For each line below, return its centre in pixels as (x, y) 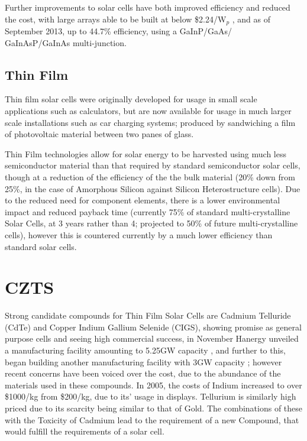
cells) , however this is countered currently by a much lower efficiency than (139, 234)
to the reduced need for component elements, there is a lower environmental (143, 200)
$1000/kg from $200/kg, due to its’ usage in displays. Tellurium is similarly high (151, 396)
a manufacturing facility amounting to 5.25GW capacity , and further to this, (145, 350)
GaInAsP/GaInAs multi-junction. (66, 42)
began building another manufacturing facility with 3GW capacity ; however (143, 361)
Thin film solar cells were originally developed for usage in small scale (131, 99)
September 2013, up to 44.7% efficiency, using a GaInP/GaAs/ (119, 31)
